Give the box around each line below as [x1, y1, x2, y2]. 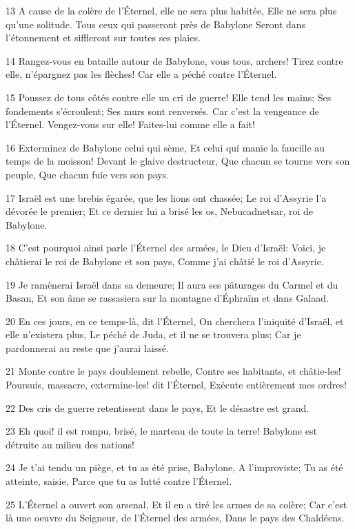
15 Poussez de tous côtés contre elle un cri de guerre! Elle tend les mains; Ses [6, 90, 332, 104]
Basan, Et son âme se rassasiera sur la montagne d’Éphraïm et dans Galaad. [6, 291, 329, 305]
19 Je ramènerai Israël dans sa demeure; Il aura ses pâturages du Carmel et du [6, 277, 338, 291]
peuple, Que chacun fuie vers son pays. [6, 167, 170, 181]
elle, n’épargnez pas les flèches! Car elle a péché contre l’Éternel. [6, 67, 277, 81]
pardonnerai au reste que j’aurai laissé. [6, 340, 169, 355]
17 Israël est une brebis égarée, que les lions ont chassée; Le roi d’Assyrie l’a [6, 190, 327, 205]
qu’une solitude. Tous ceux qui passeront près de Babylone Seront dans [6, 17, 306, 31]
